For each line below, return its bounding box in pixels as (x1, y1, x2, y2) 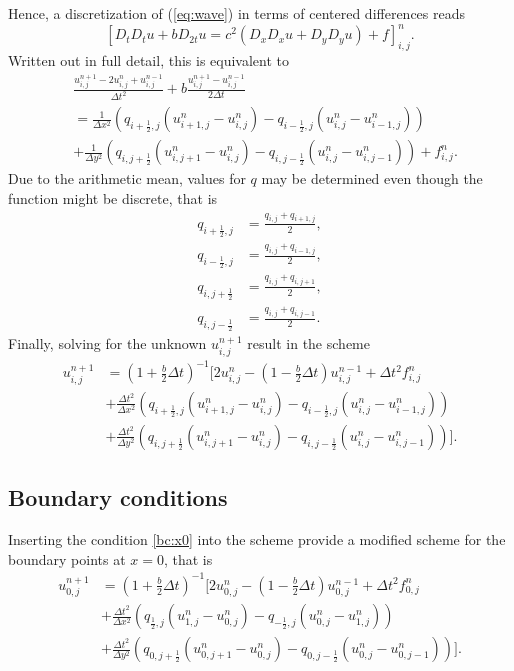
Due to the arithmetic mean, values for (8, 168, 246, 189)
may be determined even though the (261, 168, 483, 189)
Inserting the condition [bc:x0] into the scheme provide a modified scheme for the (8, 529, 506, 550)
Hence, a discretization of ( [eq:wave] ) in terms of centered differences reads (8, 3, 466, 23)
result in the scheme (247, 333, 370, 354)
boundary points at (8, 548, 126, 569)
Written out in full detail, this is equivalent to (8, 49, 290, 70)
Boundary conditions (8, 482, 228, 513)
